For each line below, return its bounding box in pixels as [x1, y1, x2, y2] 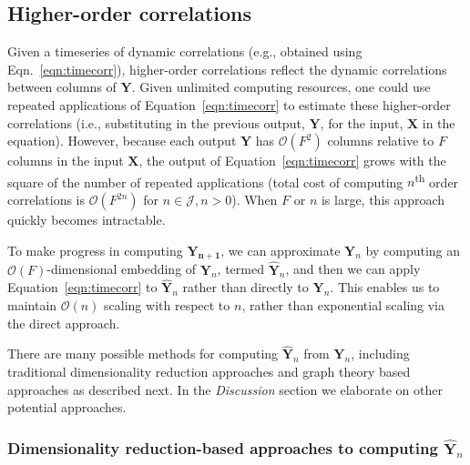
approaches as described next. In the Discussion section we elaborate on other [7, 379, 443, 399]
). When [231, 190, 278, 209]
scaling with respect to [104, 296, 230, 315]
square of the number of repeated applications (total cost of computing [7, 172, 404, 191]
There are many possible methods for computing [7, 344, 279, 363]
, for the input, [320, 113, 404, 132]
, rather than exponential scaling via [241, 296, 445, 315]
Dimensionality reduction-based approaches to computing [7, 436, 438, 459]
